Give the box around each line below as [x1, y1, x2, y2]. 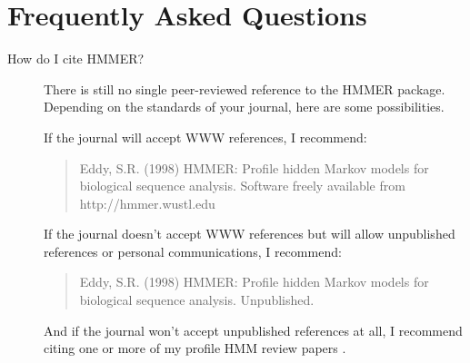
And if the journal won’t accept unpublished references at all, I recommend [44, 320, 463, 339]
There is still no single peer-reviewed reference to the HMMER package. [44, 79, 445, 98]
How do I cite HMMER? [7, 49, 145, 68]
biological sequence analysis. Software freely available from [79, 176, 405, 195]
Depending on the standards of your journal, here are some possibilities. [44, 97, 445, 116]
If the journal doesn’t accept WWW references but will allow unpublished [44, 224, 455, 243]
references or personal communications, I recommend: [44, 241, 342, 260]
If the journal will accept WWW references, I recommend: [44, 127, 367, 146]
